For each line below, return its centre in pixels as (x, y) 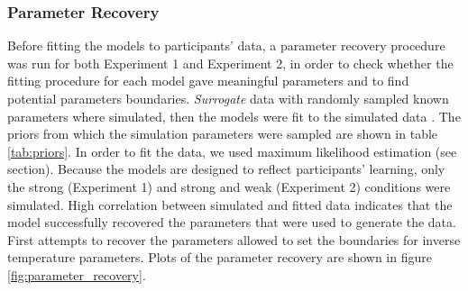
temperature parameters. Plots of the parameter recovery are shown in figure (220, 257)
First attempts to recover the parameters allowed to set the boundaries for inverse (234, 239)
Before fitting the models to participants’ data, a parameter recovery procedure (226, 45)
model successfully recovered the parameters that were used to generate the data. (232, 222)
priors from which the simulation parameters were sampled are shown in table (223, 134)
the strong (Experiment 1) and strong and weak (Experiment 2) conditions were (229, 186)
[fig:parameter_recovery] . (77, 274)
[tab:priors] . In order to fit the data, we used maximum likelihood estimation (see (232, 151)
